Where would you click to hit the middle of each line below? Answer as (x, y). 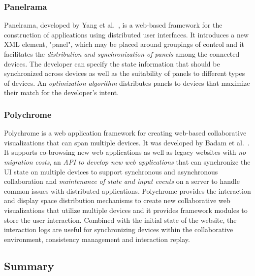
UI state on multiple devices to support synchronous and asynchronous (111, 171)
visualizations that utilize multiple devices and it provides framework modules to (126, 210)
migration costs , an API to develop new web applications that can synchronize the (127, 161)
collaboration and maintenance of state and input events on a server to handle (122, 181)
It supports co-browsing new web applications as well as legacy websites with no (125, 152)
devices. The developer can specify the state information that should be (112, 63)
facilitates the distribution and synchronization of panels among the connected (122, 54)
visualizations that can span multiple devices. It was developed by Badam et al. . (127, 142)
